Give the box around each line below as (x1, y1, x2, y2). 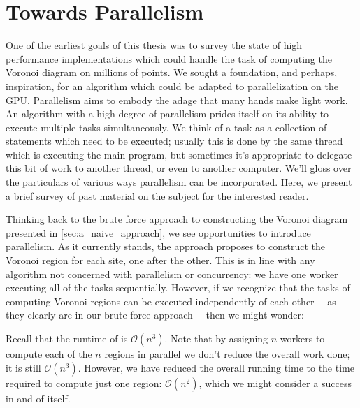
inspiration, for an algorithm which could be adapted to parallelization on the (6, 78, 338, 93)
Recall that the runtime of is (6, 331, 128, 345)
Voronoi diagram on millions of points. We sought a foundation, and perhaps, (6, 65, 338, 80)
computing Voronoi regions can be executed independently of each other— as (6, 293, 336, 308)
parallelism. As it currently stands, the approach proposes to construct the (6, 239, 325, 254)
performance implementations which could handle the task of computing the (6, 51, 332, 66)
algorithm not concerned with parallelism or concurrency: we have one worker (6, 266, 338, 281)
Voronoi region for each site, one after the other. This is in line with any (6, 253, 315, 268)
